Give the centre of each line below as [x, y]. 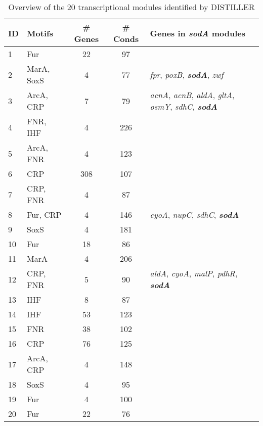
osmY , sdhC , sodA [184, 106]
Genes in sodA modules [198, 33]
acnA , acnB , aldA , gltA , [192, 95]
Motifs [40, 33]
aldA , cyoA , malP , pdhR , [194, 273]
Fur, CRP [44, 215]
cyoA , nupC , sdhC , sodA [194, 215]
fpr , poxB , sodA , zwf [187, 74]
